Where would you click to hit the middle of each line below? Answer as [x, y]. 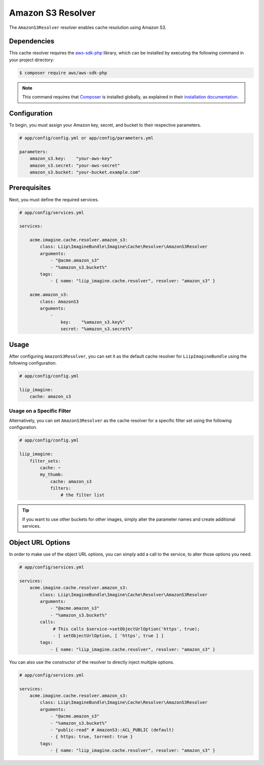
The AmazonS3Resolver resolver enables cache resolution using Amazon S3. [88, 27]
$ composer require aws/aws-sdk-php [63, 73]
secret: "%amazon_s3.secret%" [97, 329]
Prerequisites [30, 188]
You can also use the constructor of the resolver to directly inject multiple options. [92, 662]
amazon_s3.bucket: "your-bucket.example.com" [85, 172]
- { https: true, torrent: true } [91, 737]
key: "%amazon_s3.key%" [93, 322]
